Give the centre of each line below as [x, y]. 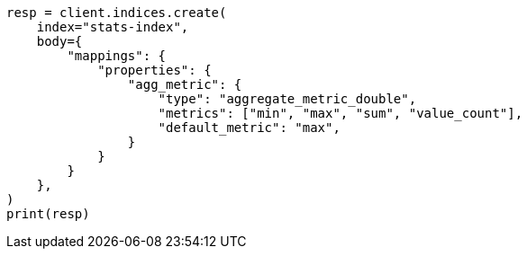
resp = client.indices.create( [117, 13]
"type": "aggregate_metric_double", [287, 99]
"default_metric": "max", [249, 128]
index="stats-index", [113, 27]
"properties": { [154, 70]
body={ [59, 41]
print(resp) [48, 214]
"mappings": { [117, 56]
